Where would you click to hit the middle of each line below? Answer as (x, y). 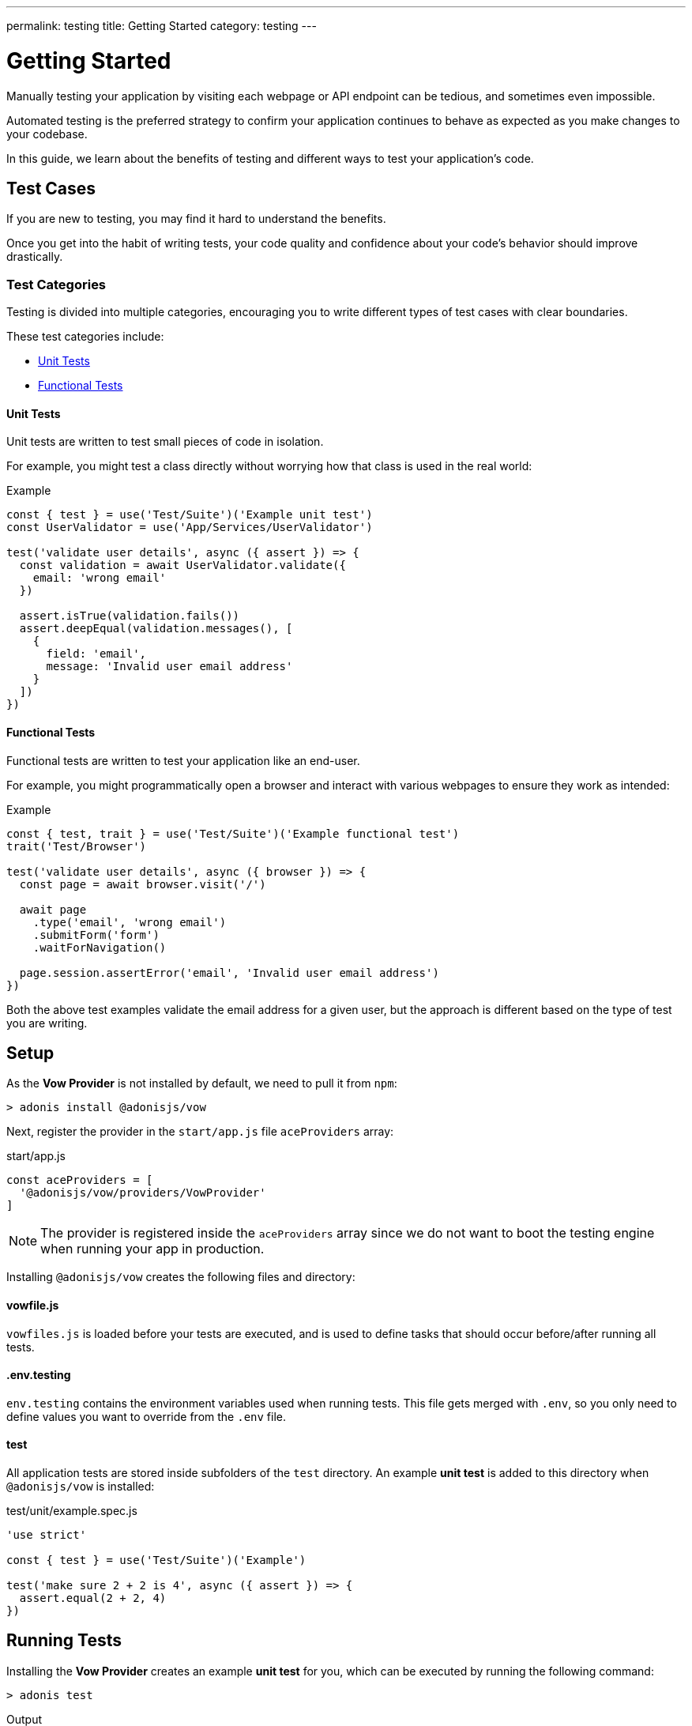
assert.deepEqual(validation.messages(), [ (156, 629)
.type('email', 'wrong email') (130, 922)
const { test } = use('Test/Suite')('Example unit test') (190, 515)
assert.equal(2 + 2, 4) (93, 1598)
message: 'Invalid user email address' (169, 667)
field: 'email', (96, 654)
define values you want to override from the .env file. (147, 1416)
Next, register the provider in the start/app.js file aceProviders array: (200, 1132)
